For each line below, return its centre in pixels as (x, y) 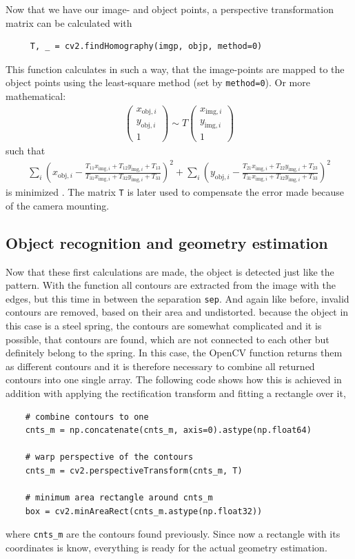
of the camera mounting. (58, 205)
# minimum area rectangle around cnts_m (119, 498)
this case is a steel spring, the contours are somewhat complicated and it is (164, 326)
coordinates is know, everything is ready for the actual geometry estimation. (166, 548)
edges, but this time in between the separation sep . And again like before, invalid (177, 298)
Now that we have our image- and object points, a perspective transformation (170, 9)
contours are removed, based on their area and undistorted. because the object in (177, 312)
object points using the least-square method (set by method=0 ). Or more (158, 82)
